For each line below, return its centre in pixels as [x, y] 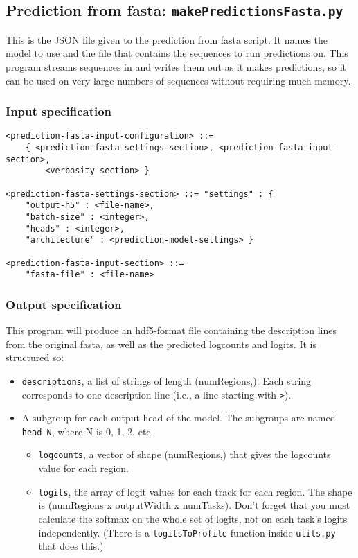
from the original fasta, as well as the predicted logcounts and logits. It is [161, 343]
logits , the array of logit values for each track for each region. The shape [195, 491]
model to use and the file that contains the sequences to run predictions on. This [177, 53]
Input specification [59, 111]
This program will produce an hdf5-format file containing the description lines [171, 330]
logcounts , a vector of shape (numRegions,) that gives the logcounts [185, 454]
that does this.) [71, 546]
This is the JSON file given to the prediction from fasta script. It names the [167, 39]
